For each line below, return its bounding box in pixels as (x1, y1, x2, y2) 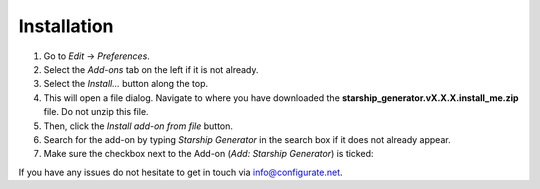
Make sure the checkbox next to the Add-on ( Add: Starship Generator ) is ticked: (43, 148, 374, 160)
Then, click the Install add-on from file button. (43, 120, 234, 132)
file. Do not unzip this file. (43, 106, 149, 118)
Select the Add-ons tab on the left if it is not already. (43, 63, 259, 75)
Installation (18, 15, 114, 37)
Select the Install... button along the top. (43, 78, 209, 90)
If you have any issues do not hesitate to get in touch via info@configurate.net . (18, 166, 344, 178)
